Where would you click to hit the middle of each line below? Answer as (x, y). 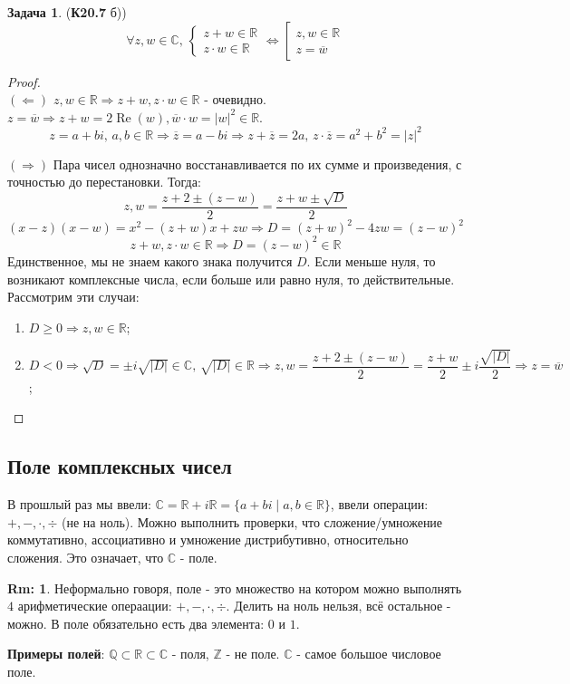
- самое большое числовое (369, 654)
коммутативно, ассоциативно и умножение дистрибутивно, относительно (208, 539)
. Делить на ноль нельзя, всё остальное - (338, 606)
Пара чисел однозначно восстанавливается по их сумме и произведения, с (257, 164)
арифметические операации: (95, 606)
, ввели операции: (379, 504)
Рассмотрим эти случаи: (73, 297)
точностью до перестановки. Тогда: (104, 182)
